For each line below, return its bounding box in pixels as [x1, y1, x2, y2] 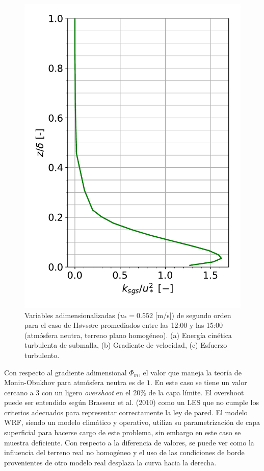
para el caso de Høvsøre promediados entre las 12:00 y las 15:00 [24, 320, 223, 330]
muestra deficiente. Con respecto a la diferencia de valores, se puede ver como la [4, 437, 254, 447]
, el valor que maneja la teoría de [138, 367, 242, 377]
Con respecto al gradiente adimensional [4, 367, 127, 377]
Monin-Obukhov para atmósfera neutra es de [4, 377, 145, 388]
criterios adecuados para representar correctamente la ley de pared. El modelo [4, 407, 248, 417]
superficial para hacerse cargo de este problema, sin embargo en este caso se [4, 427, 241, 438]
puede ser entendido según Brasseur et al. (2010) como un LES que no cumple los [4, 397, 259, 408]
